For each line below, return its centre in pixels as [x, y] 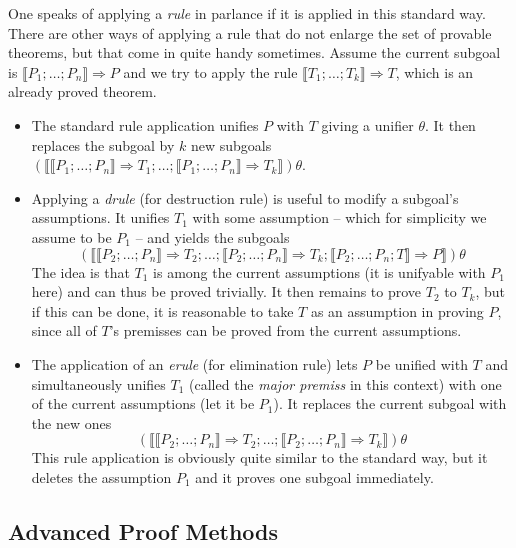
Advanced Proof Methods [143, 530]
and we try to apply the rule [210, 71]
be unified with [421, 363]
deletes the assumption [101, 476]
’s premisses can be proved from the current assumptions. [285, 330]
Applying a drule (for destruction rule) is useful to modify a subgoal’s [245, 197]
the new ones [71, 422]
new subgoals [231, 144]
